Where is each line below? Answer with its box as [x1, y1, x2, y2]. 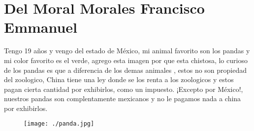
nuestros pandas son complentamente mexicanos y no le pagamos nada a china [4, 93, 241, 104]
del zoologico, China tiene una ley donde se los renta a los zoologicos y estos [4, 74, 234, 85]
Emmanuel [4, 17, 78, 37]
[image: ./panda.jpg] [24, 120, 95, 128]
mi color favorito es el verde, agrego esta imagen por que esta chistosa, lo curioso [4, 55, 248, 65]
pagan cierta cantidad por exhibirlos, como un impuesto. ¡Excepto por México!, [4, 84, 243, 94]
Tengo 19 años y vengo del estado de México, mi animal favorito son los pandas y [4, 45, 250, 56]
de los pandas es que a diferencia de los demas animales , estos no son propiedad [4, 65, 247, 75]
